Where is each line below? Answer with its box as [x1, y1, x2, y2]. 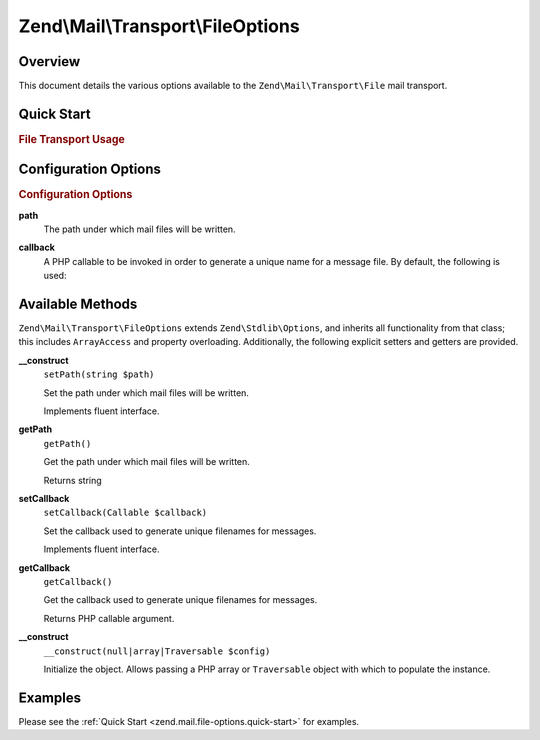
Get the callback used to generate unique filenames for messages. [43, 594, 318, 606]
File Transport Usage [18, 132, 125, 146]
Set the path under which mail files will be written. [43, 386, 250, 399]
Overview [18, 53, 81, 70]
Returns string [43, 474, 102, 486]
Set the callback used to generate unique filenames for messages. [43, 525, 317, 537]
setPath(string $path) [43, 369, 155, 380]
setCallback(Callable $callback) [43, 507, 208, 519]
